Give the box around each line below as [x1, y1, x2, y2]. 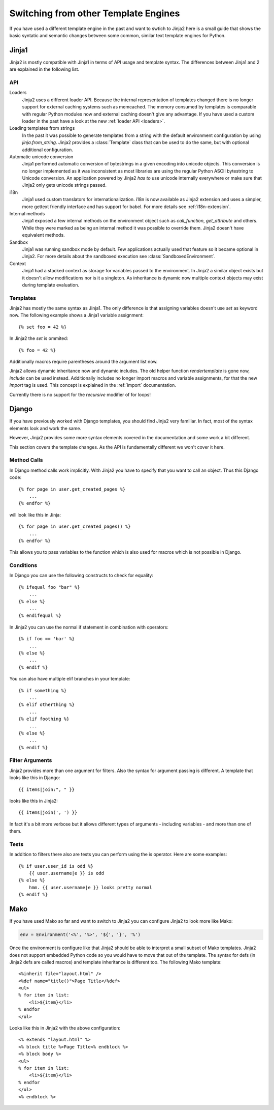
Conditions [9, 562, 38, 569]
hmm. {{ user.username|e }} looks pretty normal [28, 885, 152, 890]
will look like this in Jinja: [9, 511, 61, 518]
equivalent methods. [22, 232, 65, 238]
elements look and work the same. [9, 425, 82, 431]
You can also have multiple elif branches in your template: [9, 676, 130, 682]
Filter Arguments [9, 757, 52, 764]
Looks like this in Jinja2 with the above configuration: [9, 1025, 121, 1031]
